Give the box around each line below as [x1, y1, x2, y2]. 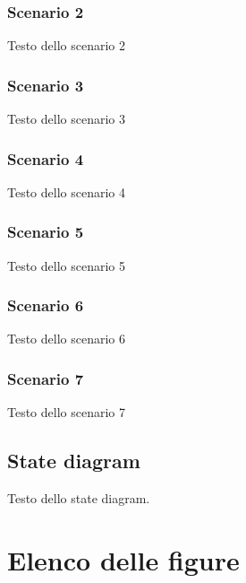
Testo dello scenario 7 [7, 403, 126, 422]
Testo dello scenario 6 [7, 329, 126, 348]
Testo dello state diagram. [7, 489, 150, 508]
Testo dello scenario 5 [7, 256, 126, 274]
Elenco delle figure [7, 541, 240, 578]
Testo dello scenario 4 [7, 182, 126, 201]
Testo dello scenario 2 [7, 36, 126, 55]
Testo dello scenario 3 [7, 109, 126, 128]
